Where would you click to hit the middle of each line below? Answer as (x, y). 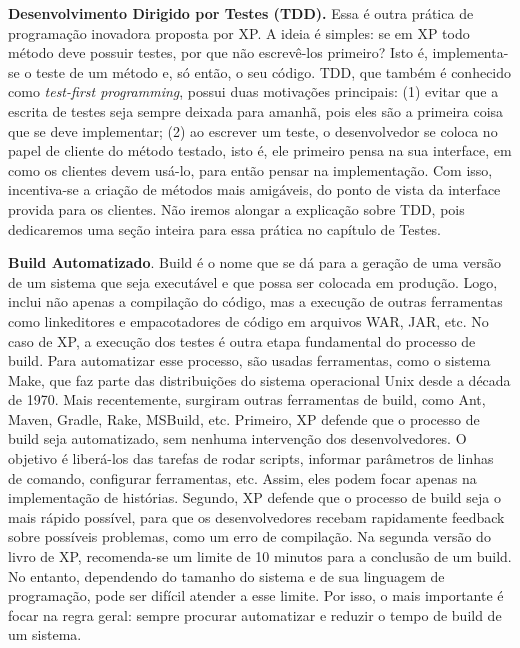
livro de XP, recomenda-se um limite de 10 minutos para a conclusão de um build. (260, 556)
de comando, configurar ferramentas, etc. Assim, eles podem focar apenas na (242, 477)
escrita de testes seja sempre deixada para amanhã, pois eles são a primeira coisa (256, 110)
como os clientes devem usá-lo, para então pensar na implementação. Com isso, (250, 169)
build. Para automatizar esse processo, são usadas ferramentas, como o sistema (249, 360)
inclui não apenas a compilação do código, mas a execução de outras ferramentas (255, 301)
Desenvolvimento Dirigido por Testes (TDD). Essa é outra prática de (241, 13)
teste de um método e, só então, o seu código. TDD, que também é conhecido (274, 71)
